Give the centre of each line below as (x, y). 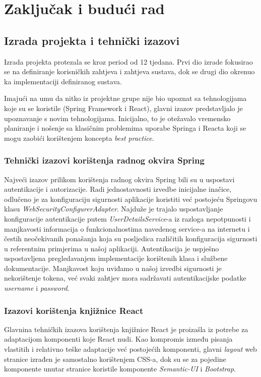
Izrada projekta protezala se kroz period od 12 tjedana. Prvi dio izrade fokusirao (128, 61)
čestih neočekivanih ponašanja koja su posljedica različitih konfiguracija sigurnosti (131, 238)
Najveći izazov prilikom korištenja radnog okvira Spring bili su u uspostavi (119, 179)
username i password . (37, 288)
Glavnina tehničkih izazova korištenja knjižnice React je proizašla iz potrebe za (126, 329)
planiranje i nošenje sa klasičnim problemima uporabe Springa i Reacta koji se (125, 128)
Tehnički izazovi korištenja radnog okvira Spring (104, 160)
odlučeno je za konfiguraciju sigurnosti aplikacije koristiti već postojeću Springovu (131, 199)
